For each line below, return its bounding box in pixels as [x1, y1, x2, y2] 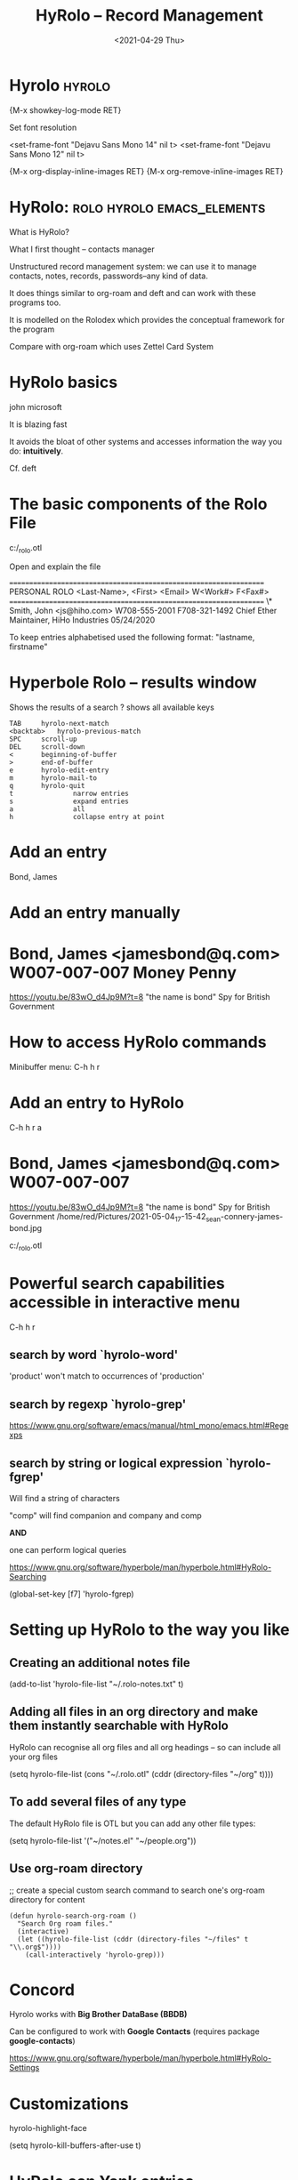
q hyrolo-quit [9, 782, 86, 791]
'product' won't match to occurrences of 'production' [9, 1371, 205, 1381]
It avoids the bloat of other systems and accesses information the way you [9, 436, 283, 446]
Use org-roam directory [9, 1861, 143, 1877]
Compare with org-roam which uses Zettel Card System [9, 341, 214, 351]
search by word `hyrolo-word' [9, 1347, 179, 1363]
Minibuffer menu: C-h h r [9, 1062, 101, 1073]
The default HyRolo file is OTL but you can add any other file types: [9, 1818, 256, 1829]
